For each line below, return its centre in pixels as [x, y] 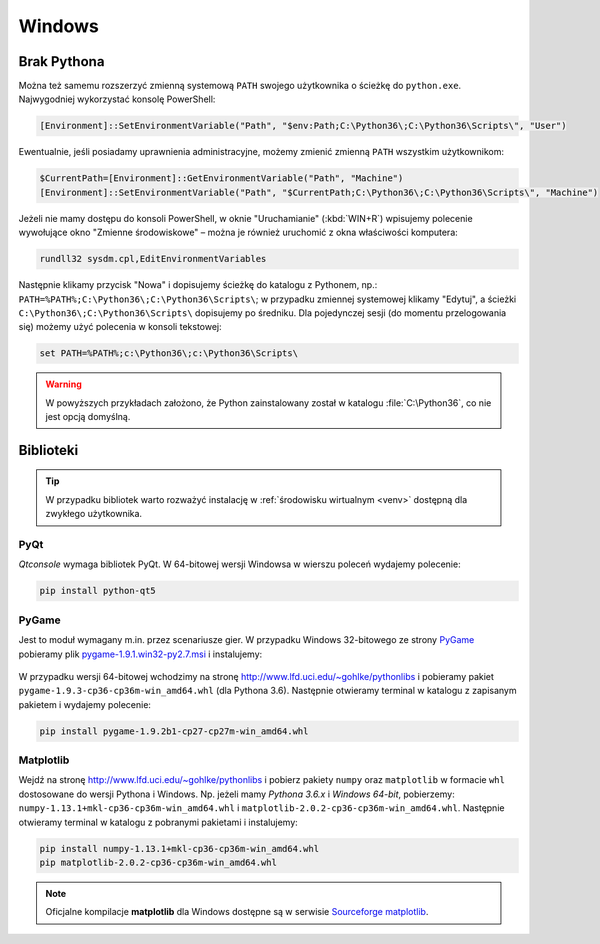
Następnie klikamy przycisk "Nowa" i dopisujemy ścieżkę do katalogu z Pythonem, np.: [198, 285]
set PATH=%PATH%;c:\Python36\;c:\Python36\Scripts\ [169, 353]
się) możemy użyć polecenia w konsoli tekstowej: [120, 327]
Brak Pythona [61, 61]
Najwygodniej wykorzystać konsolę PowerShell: [117, 99]
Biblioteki [48, 450]
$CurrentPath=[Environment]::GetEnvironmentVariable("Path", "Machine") [221, 178]
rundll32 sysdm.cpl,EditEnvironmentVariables [153, 259]
